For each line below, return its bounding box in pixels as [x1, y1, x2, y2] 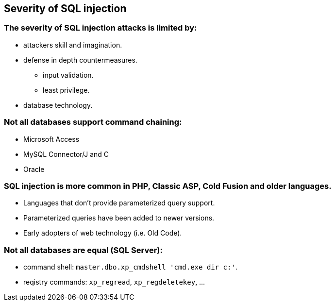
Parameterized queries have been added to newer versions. [23, 214, 215, 222]
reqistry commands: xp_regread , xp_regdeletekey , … [23, 278, 205, 287]
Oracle [23, 165, 45, 173]
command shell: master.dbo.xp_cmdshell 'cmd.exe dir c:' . [23, 263, 237, 271]
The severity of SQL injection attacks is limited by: [4, 23, 197, 33]
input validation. [43, 70, 94, 79]
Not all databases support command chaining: [4, 117, 182, 127]
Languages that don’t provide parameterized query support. [23, 199, 215, 207]
